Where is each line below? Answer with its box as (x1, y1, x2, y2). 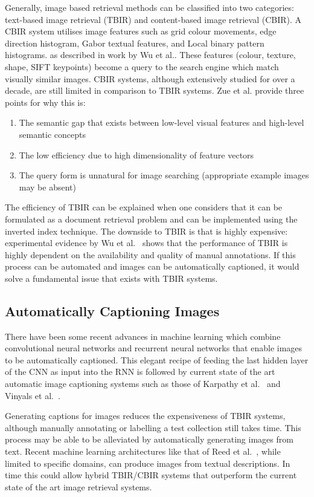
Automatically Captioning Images (5, 301, 220, 320)
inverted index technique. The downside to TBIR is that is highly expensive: (5, 224, 288, 237)
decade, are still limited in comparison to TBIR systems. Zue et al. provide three (5, 84, 304, 97)
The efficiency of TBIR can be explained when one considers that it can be (5, 201, 283, 213)
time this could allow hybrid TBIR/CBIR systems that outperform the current (5, 469, 297, 481)
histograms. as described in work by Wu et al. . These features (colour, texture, (5, 48, 296, 61)
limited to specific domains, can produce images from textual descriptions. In (5, 456, 290, 469)
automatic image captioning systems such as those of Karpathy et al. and (5, 377, 281, 390)
